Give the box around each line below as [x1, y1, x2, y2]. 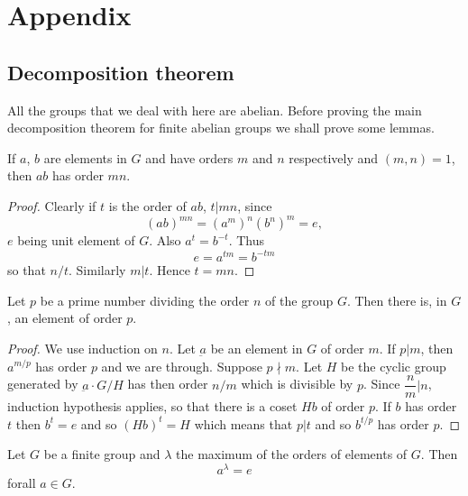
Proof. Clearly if [7, 196, 96, 215]
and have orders [145, 148, 234, 167]
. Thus [228, 231, 264, 250]
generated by [7, 374, 78, 393]
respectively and [289, 148, 379, 167]
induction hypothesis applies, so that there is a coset [7, 397, 298, 416]
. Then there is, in [346, 290, 447, 309]
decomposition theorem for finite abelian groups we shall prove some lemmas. [7, 118, 435, 137]
